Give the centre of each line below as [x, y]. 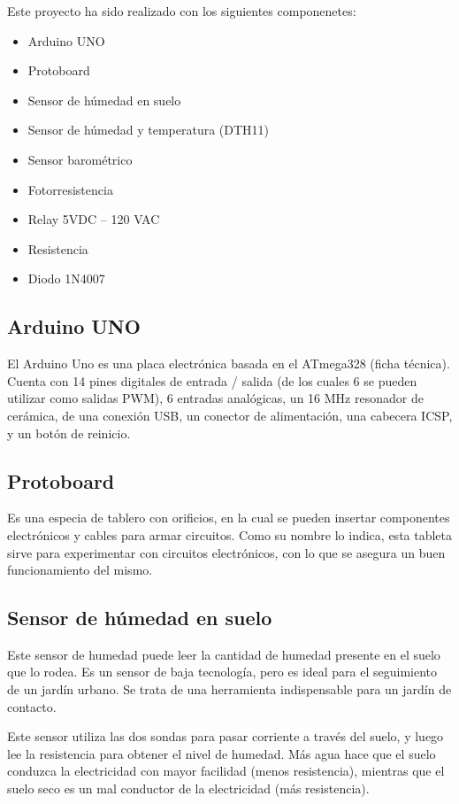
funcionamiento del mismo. [80, 570]
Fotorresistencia [70, 189]
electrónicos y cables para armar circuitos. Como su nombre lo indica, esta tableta [230, 534]
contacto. [32, 706]
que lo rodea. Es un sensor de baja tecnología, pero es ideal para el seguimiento [222, 672]
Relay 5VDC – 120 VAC [94, 219]
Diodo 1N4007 [66, 278]
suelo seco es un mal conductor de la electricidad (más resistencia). [188, 789]
